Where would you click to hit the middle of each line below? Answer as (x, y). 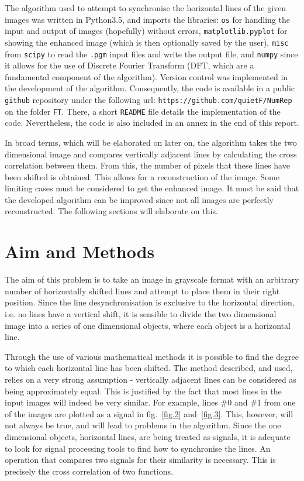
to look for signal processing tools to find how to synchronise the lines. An (138, 448)
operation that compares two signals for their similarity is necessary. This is (140, 460)
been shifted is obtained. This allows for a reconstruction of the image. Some (142, 176)
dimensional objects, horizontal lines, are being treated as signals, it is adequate (148, 436)
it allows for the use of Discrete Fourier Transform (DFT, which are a (129, 65)
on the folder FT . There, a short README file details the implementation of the (143, 111)
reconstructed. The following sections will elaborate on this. (111, 211)
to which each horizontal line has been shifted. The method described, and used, (149, 368)
